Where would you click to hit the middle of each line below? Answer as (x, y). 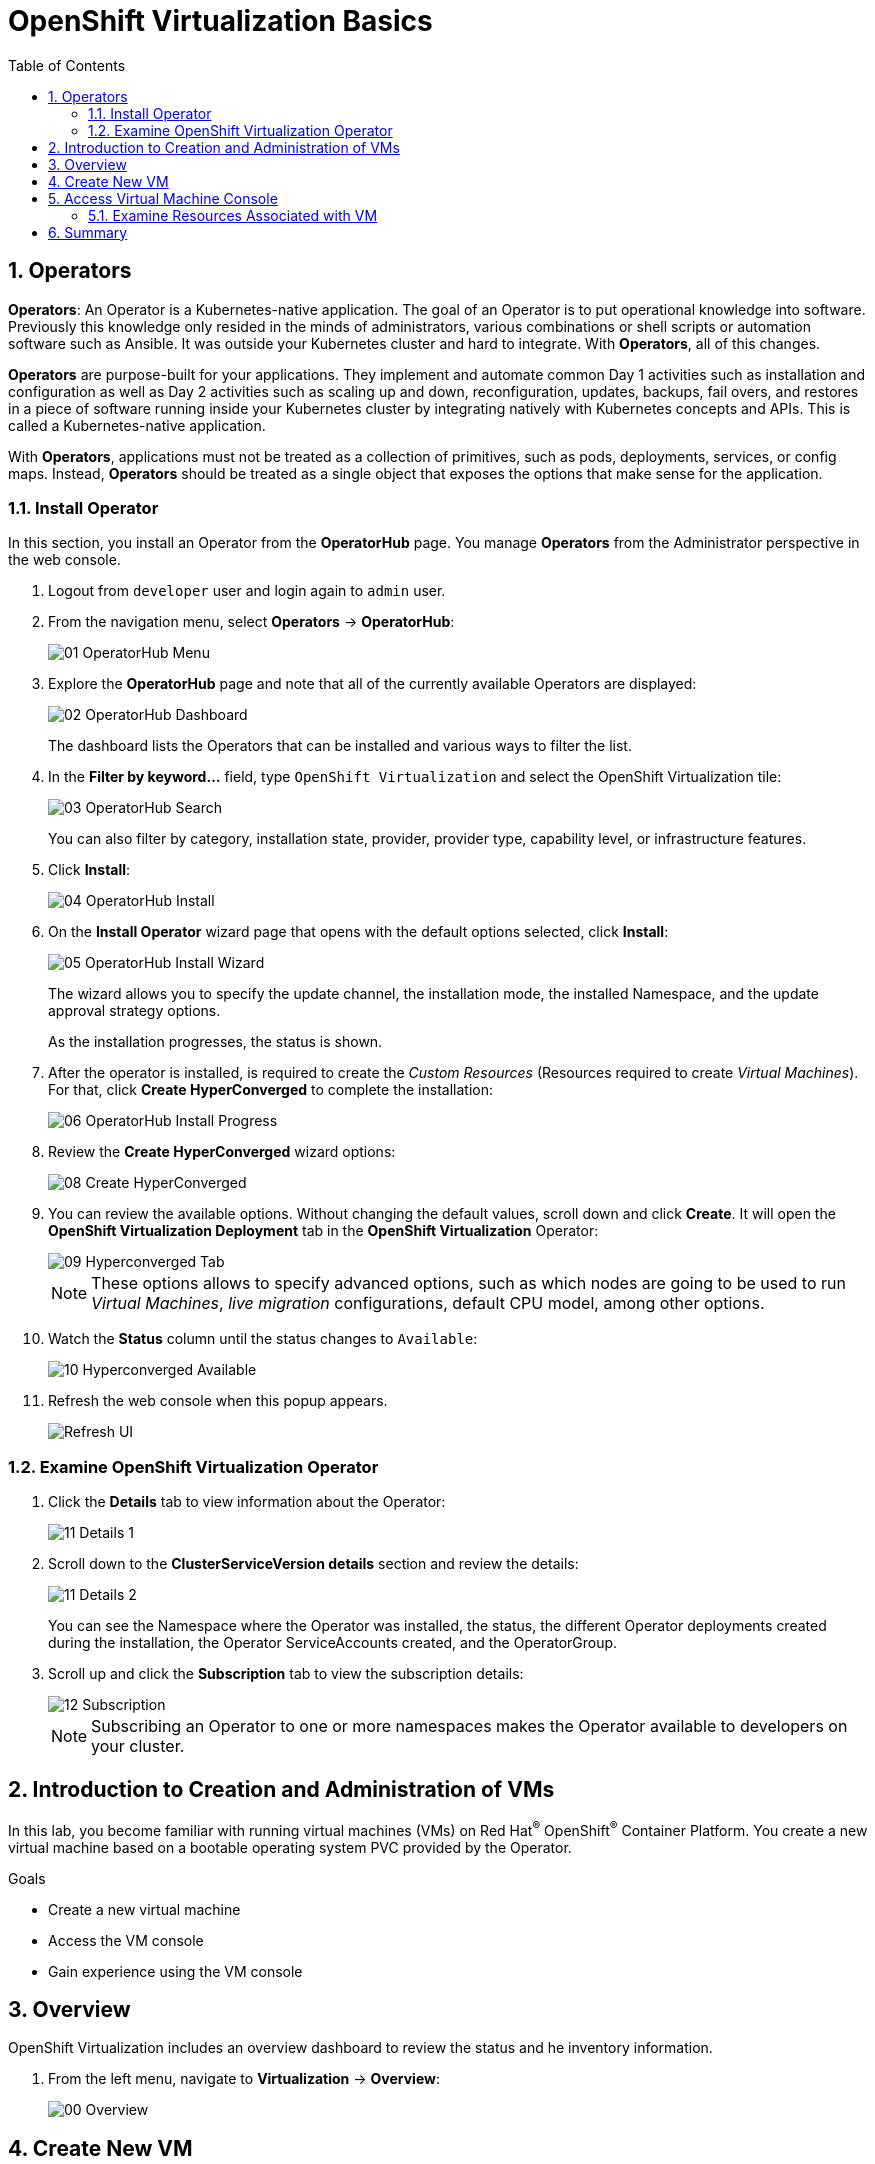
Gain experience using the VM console (175, 1971)
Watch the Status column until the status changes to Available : (263, 1339)
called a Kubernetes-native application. (137, 425)
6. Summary (88, 232)
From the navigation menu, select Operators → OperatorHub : (251, 622)
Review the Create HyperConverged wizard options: (222, 1152)
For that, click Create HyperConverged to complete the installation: (270, 1090)
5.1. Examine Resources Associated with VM (233, 215)
